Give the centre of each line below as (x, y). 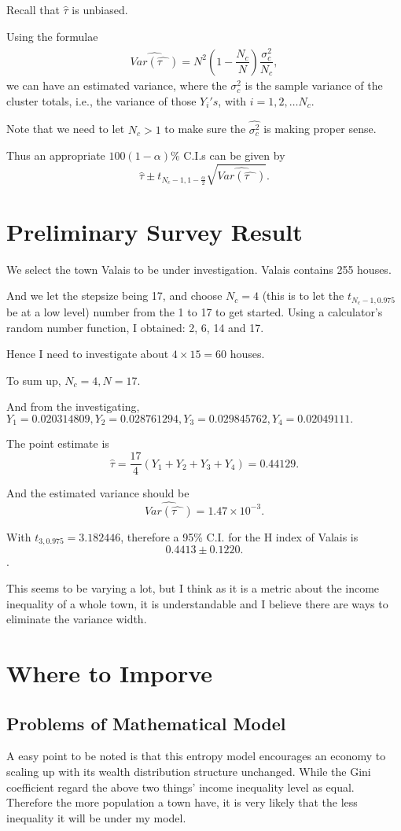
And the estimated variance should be (98, 493)
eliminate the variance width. (77, 619)
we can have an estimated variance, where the (117, 85)
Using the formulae (52, 36)
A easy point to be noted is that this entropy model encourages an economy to (196, 756)
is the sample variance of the (314, 85)
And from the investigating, (73, 406)
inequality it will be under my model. (96, 817)
